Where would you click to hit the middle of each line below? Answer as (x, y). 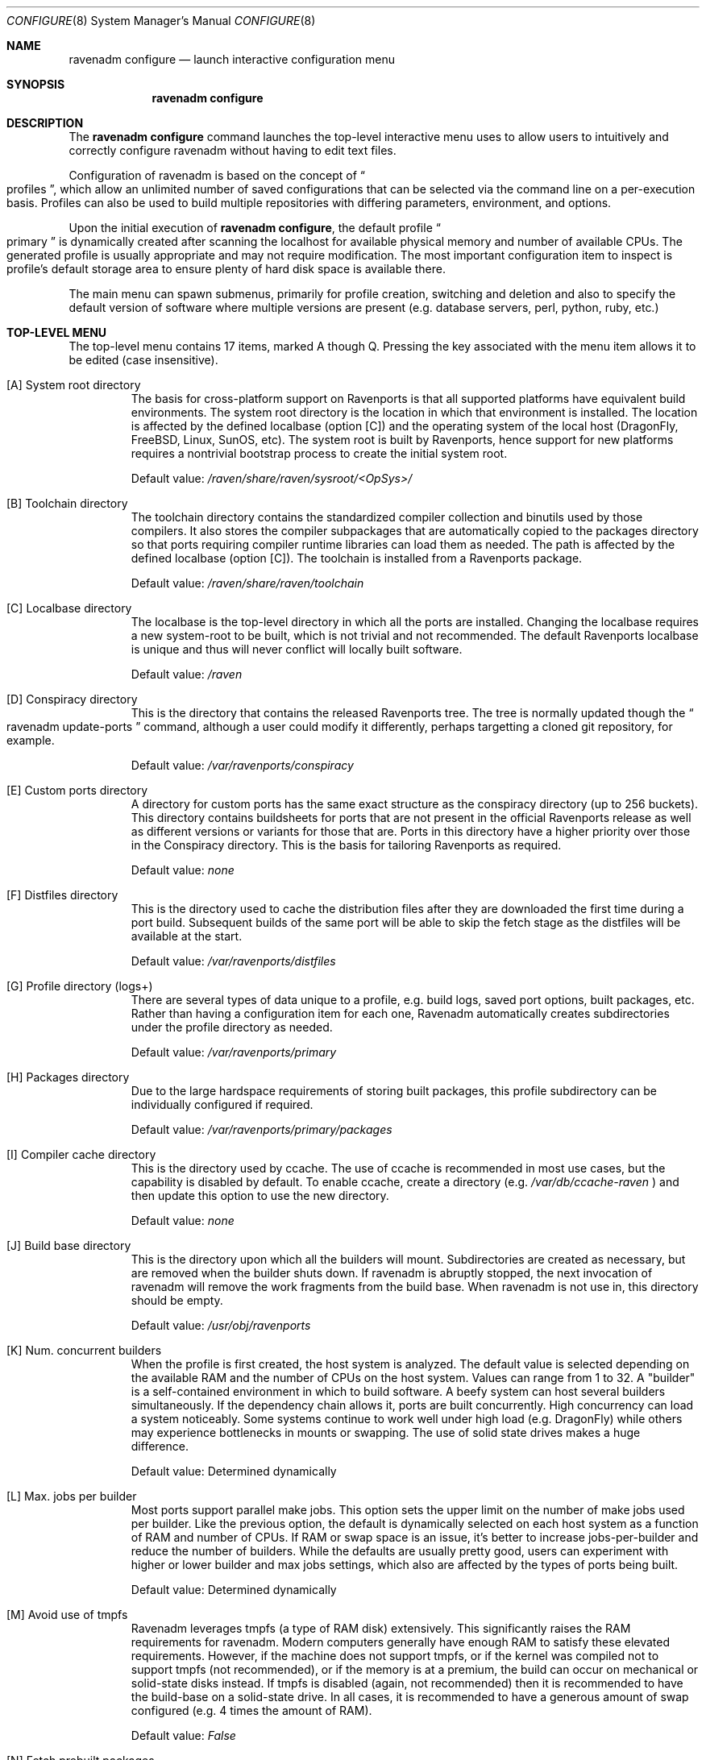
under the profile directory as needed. (232, 1027)
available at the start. (187, 936)
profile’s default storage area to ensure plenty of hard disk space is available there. (226, 269)
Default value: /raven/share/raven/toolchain (247, 583)
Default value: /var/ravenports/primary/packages (262, 1129)
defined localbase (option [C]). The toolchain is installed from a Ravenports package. (357, 558)
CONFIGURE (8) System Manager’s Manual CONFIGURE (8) (161, 21)
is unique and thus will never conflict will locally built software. (297, 649)
